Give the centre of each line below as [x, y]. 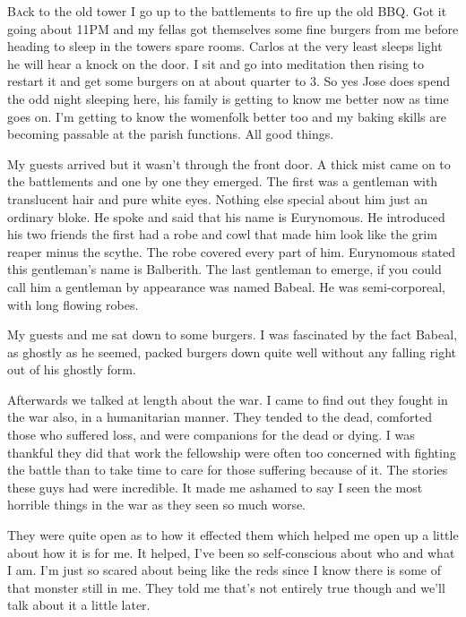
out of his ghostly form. [72, 369]
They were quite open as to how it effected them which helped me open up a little [233, 535]
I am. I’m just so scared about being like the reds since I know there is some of [224, 570]
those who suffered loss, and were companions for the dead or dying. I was [211, 435]
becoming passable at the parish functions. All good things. [171, 134]
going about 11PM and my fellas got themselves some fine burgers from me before [233, 28]
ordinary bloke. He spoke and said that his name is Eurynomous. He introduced [226, 216]
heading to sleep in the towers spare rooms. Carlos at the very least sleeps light [225, 46]
